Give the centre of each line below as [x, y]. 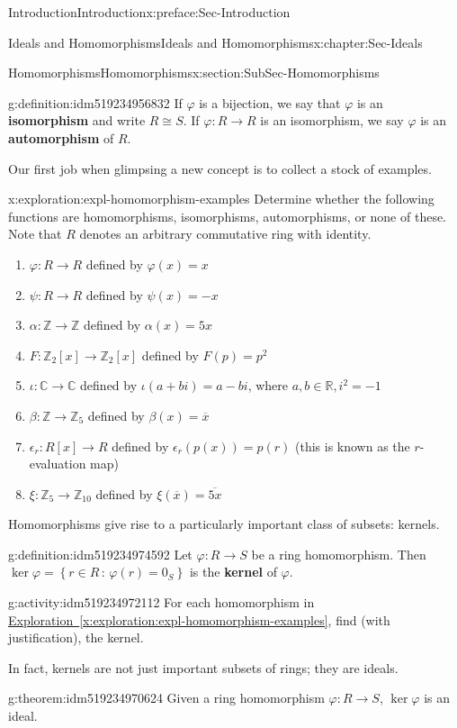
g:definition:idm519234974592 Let [100, 554]
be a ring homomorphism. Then [339, 554]
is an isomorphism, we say [332, 120]
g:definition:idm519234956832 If [95, 102]
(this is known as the [353, 446]
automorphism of [61, 137]
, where [268, 385]
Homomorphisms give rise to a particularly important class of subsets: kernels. [224, 524]
